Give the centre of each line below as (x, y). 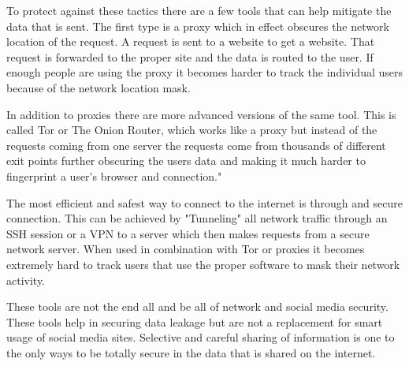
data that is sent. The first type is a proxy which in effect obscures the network (198, 26)
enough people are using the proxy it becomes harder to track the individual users (205, 72)
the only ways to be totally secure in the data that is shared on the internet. (191, 352)
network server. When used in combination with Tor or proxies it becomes (186, 249)
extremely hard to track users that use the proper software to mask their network (203, 264)
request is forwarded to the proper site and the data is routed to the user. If (190, 56)
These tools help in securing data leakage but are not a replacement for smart (195, 321)
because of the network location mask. (99, 87)
